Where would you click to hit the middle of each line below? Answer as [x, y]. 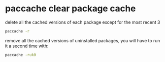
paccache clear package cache [70, 9]
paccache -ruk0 [21, 55]
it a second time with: [27, 46]
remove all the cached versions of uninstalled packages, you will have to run [82, 40]
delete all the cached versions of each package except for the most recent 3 [82, 22]
